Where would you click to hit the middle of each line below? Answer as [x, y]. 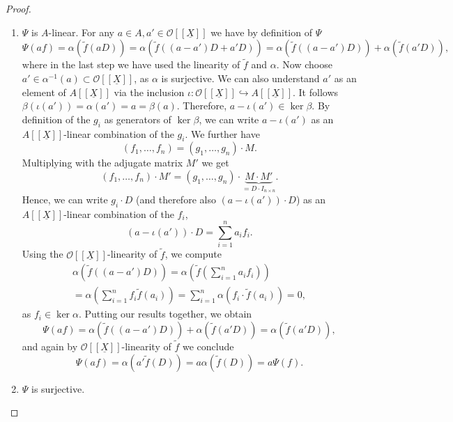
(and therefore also [176, 199]
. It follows [316, 92]
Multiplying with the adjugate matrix [102, 163]
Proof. [18, 8]
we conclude [208, 346]
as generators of [138, 119]
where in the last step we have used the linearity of [131, 64]
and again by [50, 346]
